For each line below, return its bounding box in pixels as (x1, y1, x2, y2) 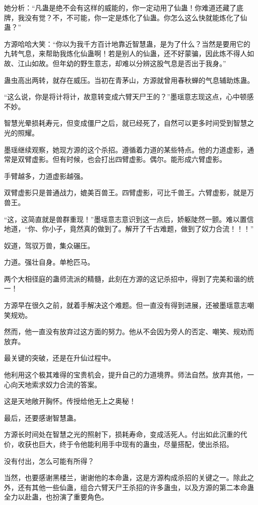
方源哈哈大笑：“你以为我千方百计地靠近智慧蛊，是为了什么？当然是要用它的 (4, 38, 251, 49)
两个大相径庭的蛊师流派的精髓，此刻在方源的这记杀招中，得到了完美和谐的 (4, 273, 247, 284)
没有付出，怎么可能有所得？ (4, 455, 94, 466)
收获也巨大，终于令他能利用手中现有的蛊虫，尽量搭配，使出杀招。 (17, 439, 233, 449)
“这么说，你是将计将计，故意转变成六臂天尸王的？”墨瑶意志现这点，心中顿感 (4, 91, 254, 102)
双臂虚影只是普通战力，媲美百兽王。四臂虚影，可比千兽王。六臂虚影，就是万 (4, 187, 254, 198)
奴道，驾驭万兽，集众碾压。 (4, 240, 94, 250)
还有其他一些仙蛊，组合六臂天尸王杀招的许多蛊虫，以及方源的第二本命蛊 (17, 482, 254, 492)
